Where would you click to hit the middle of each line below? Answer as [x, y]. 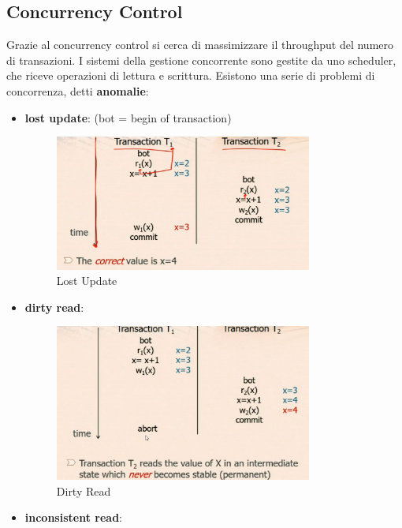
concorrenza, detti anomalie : [78, 90]
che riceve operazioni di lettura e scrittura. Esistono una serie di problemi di [191, 75]
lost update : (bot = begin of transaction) [128, 117]
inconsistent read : [73, 517]
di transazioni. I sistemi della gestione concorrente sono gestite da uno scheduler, [201, 60]
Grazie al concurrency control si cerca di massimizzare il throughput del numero [200, 45]
